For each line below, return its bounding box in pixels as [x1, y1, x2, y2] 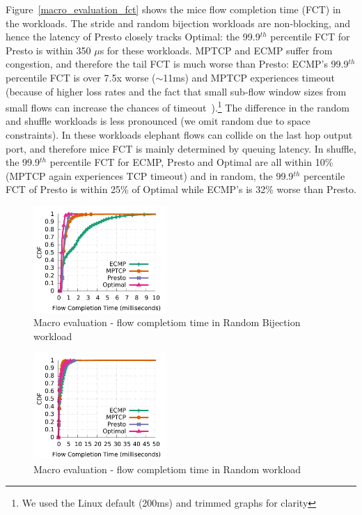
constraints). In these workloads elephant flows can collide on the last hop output [6, 128, 353, 141]
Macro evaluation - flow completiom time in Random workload [33, 461, 301, 476]
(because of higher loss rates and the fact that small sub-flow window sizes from [6, 84, 347, 98]
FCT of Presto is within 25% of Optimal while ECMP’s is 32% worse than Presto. [6, 182, 356, 197]
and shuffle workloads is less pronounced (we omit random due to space [6, 114, 310, 128]
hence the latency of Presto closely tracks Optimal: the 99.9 [6, 29, 260, 44]
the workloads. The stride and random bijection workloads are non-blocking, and [6, 15, 351, 30]
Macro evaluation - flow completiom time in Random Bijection [33, 315, 301, 330]
